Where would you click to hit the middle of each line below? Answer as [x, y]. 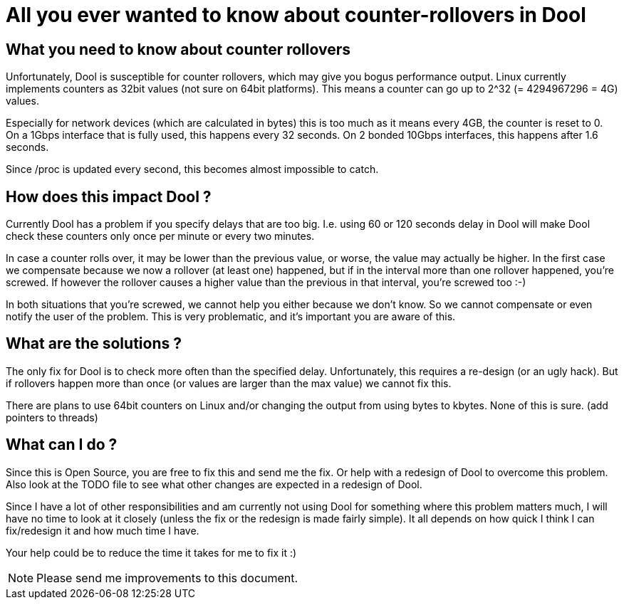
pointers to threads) [52, 417]
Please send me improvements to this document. [167, 578]
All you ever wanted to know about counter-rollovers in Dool [296, 15]
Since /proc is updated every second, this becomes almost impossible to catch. [192, 169]
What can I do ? [62, 445]
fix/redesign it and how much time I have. [103, 530]
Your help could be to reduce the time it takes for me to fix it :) [151, 552]
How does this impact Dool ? [109, 196]
